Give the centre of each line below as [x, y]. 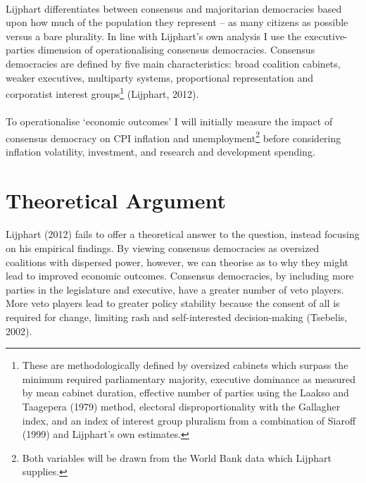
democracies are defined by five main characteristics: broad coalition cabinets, [173, 63]
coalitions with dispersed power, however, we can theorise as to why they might [177, 262]
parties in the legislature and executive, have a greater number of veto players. [175, 289]
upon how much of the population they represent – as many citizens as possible [177, 22]
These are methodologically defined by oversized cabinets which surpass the [185, 365]
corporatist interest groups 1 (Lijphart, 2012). [102, 93]
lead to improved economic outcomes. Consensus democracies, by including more [180, 276]
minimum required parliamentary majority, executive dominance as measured [189, 378]
